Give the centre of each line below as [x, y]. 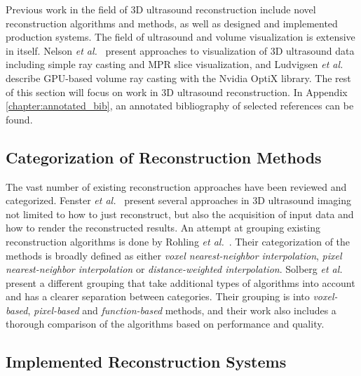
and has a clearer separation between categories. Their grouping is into [158, 296]
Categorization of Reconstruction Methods [164, 157]
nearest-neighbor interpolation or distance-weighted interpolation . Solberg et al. [174, 269]
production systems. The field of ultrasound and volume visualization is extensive [180, 37]
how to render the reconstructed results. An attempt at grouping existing [163, 228]
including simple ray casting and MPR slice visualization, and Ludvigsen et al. [175, 64]
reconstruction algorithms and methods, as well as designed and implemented [172, 23]
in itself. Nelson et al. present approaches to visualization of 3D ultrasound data [180, 50]
